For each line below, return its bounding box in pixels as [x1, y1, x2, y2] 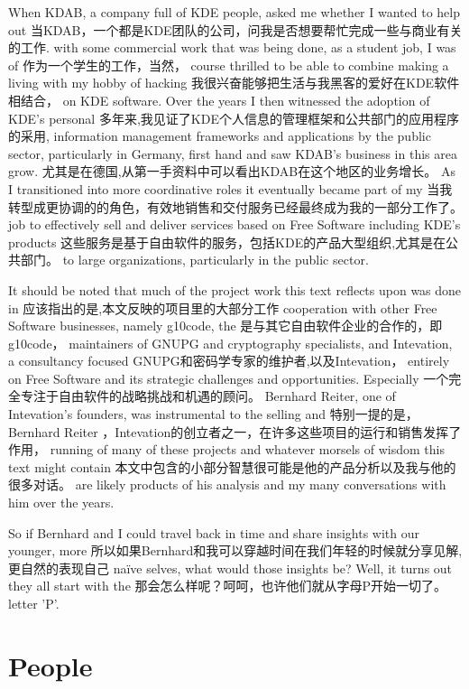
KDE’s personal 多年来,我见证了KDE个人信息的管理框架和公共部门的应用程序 [8, 108, 459, 127]
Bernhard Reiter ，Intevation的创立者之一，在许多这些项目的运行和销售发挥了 [8, 422, 462, 441]
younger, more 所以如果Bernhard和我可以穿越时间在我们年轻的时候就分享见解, [8, 541, 463, 560]
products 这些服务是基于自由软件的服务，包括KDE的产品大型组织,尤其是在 [8, 232, 446, 251]
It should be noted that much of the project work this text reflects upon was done [8, 280, 462, 299]
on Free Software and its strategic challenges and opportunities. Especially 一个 [8, 368, 449, 387]
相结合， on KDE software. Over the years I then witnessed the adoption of [8, 90, 430, 109]
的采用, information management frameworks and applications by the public [8, 126, 431, 145]
